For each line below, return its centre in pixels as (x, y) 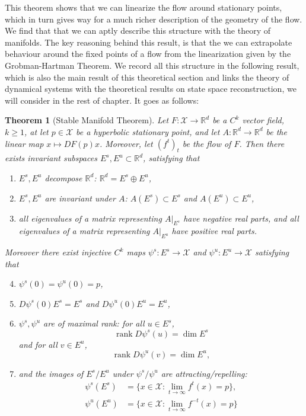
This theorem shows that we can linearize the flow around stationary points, (144, 7)
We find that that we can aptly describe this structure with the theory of (138, 31)
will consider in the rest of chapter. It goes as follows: (102, 100)
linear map (24, 143)
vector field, (263, 120)
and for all (38, 344)
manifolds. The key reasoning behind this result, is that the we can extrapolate (149, 42)
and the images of (51, 373)
